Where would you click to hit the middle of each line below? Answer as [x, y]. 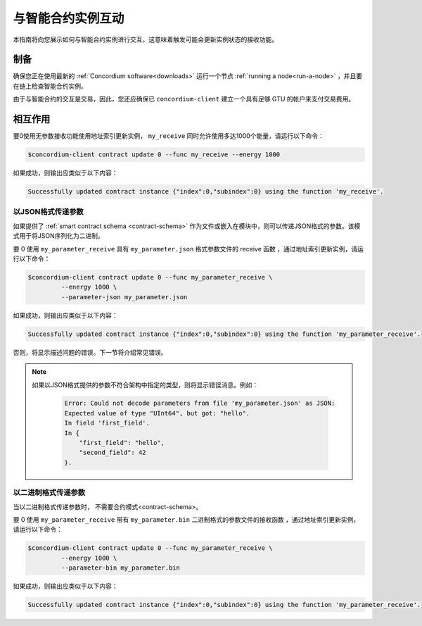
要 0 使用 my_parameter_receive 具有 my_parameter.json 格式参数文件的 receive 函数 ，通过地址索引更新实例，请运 [188, 249]
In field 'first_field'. [107, 423]
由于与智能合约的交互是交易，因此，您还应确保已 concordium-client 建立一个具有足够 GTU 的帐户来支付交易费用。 [184, 99]
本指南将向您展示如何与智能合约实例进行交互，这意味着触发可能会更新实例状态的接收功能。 [145, 39]
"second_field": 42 [113, 453]
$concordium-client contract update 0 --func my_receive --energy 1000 [154, 155]
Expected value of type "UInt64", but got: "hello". [157, 413]
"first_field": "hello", [122, 443]
